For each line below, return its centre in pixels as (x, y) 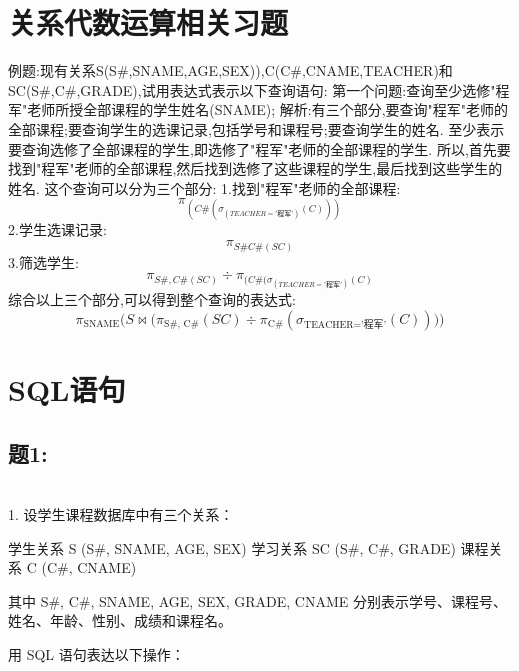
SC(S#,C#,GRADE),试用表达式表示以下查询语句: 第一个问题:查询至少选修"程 (259, 89)
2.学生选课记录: (57, 229)
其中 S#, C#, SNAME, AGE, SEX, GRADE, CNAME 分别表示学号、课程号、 (257, 600)
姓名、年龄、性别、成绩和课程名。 (120, 620)
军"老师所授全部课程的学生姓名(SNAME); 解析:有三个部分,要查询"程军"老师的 (258, 109)
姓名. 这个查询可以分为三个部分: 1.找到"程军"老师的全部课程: (204, 187)
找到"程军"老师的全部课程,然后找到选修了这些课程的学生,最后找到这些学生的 (255, 168)
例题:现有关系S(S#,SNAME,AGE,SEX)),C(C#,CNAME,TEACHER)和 (230, 70)
